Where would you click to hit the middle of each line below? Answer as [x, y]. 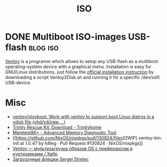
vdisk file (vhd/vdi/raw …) [39, 122]
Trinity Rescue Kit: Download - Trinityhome [57, 127]
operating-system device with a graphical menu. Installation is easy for [78, 66]
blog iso [43, 47]
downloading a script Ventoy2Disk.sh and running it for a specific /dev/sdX [82, 77]
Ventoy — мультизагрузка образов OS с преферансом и [72, 148]
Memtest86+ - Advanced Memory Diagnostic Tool [64, 132]
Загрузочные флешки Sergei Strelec [51, 159]
